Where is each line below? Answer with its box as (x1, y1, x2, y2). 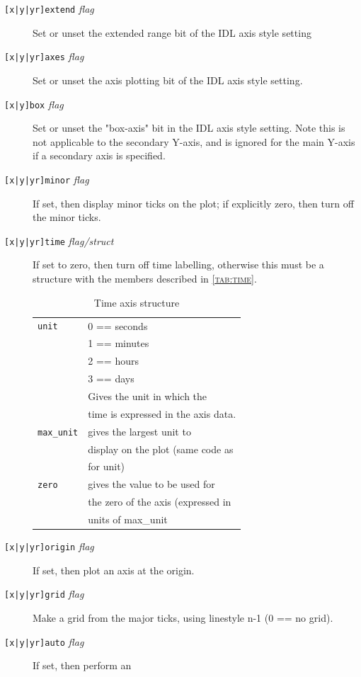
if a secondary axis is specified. (33, 148, 166, 163)
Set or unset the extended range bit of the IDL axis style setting (33, 25, 311, 40)
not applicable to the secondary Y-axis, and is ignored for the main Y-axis (33, 134, 355, 149)
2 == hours (88, 353, 139, 368)
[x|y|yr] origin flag (4, 539, 94, 554)
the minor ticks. (33, 210, 101, 224)
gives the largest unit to (88, 423, 191, 438)
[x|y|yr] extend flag (4, 1, 94, 16)
